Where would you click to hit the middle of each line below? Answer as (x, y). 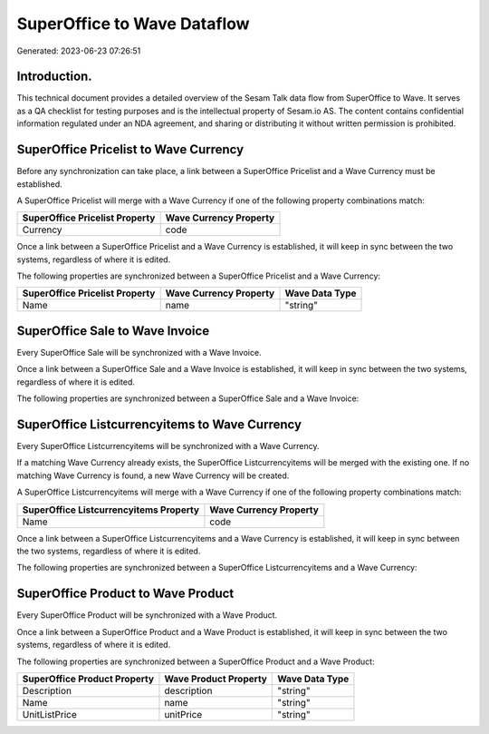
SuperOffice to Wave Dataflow (133, 24)
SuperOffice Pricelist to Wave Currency (130, 150)
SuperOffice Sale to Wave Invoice (113, 331)
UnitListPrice (49, 714)
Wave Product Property (216, 679)
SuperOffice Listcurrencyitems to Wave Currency (159, 424)
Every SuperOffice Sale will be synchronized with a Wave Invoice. (139, 352)
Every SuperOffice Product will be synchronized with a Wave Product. (147, 615)
